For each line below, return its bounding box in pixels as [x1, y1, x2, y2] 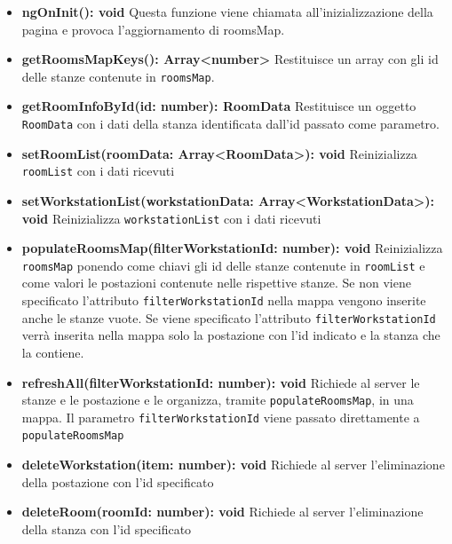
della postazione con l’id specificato [21, 472, 214, 491]
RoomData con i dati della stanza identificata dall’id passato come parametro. [21, 114, 440, 133]
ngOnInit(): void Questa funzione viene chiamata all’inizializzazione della [21, 3, 433, 20]
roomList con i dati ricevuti [21, 162, 175, 180]
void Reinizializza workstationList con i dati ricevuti [21, 209, 321, 227]
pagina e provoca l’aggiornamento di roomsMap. [21, 20, 285, 38]
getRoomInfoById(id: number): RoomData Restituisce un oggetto [21, 97, 416, 115]
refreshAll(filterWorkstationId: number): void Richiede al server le [21, 373, 420, 391]
